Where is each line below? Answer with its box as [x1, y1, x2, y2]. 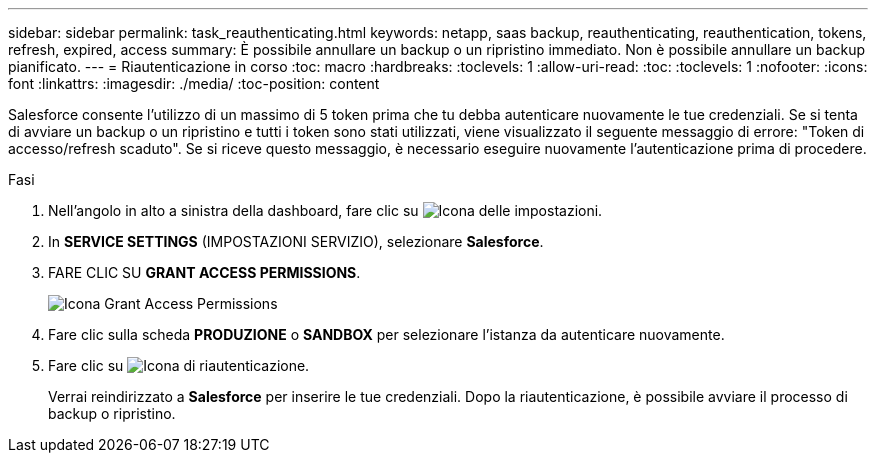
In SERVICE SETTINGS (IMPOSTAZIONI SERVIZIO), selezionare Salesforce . [48, 233, 544, 250]
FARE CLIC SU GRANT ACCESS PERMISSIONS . [48, 264, 361, 281]
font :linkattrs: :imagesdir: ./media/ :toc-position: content [8, 75, 380, 92]
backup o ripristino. [48, 405, 176, 422]
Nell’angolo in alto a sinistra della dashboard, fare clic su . [48, 202, 603, 219]
